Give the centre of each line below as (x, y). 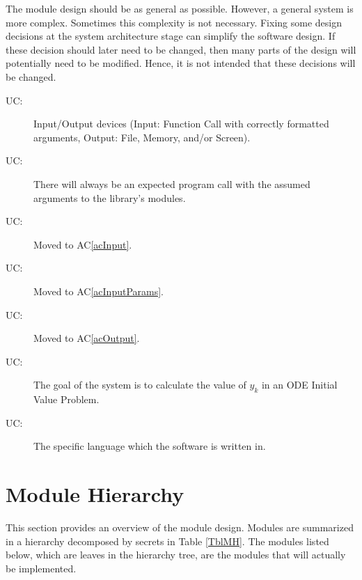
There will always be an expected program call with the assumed (172, 183)
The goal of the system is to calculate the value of (140, 385)
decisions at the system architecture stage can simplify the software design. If (171, 36)
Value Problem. (66, 399)
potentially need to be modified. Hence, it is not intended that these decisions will (181, 63)
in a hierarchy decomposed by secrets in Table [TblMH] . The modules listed (167, 541)
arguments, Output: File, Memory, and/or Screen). (142, 137)
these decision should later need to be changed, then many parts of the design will (181, 49)
